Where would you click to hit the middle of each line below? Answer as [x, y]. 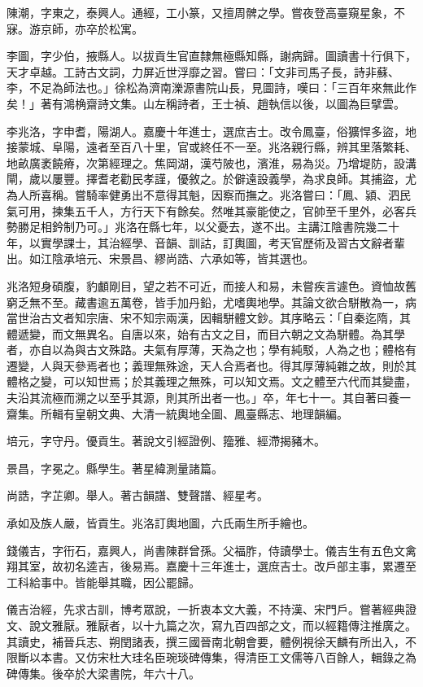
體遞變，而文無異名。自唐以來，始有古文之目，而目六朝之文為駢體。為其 [200, 333]
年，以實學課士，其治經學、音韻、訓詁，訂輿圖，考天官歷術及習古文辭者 [200, 242]
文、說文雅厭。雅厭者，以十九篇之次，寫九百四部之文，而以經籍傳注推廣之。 [211, 625]
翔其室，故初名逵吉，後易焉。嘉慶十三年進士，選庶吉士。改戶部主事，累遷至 [211, 566]
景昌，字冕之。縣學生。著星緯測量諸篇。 [115, 468]
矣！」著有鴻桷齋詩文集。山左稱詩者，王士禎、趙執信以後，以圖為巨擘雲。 [206, 103]
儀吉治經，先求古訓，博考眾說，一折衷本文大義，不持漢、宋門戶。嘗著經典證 [211, 609]
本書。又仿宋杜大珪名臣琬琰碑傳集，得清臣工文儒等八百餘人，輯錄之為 [228, 657]
